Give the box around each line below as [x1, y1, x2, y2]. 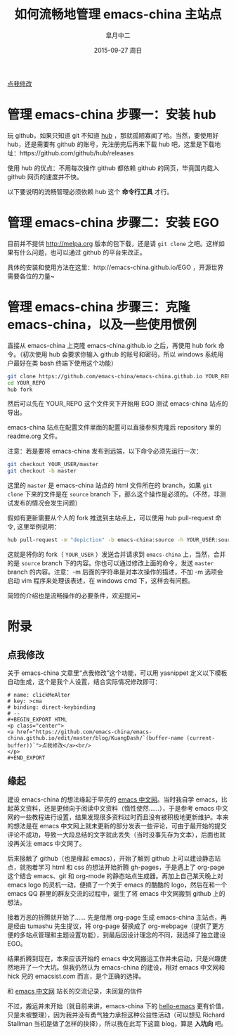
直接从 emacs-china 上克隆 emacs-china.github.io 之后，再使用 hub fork [7, 341, 217, 349]
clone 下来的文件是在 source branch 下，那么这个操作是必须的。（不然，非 [7, 490, 220, 499]
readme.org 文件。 [7, 432, 62, 440]
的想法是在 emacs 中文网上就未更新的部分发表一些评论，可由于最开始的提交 [7, 821, 227, 830]
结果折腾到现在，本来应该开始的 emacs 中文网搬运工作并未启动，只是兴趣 [7, 954, 221, 963]
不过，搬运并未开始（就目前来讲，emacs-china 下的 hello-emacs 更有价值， [7, 1001, 228, 1010]
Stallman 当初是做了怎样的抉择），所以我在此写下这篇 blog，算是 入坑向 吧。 [7, 1019, 228, 1027]
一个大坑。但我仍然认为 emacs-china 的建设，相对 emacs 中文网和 [31, 963, 225, 971]
